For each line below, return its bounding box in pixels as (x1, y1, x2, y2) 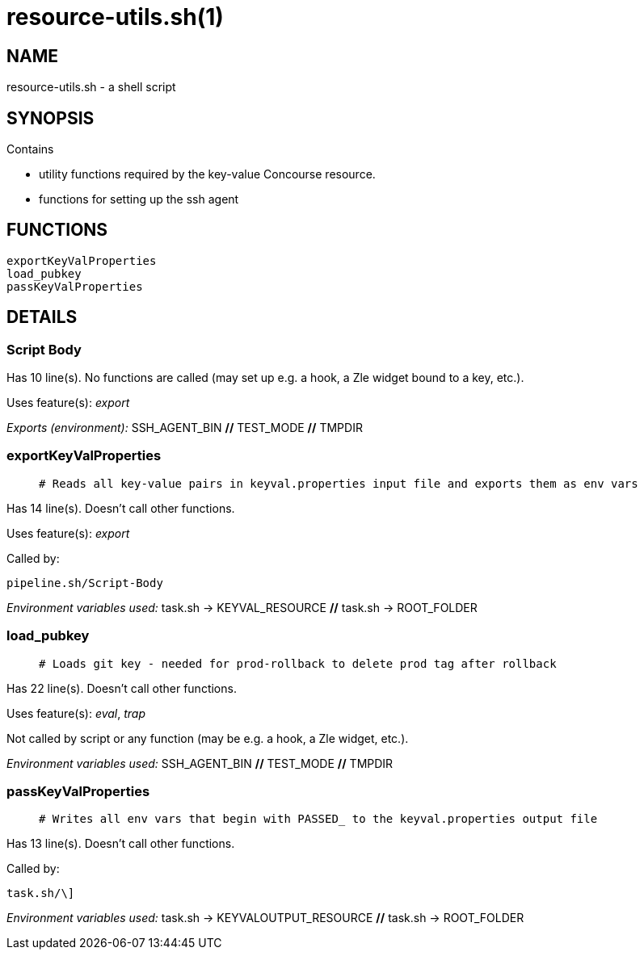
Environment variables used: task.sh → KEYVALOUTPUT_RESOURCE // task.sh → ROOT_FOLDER (6, 911, 524, 925)
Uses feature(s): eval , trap (6, 706, 146, 720)
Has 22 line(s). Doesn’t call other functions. (6, 681, 237, 695)
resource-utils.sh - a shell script (6, 80, 176, 94)
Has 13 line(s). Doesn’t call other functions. (6, 836, 235, 851)
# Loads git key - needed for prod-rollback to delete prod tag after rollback (39, 656, 557, 670)
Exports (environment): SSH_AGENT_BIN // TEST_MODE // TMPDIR (6, 421, 363, 435)
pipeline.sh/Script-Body (6, 576, 163, 589)
